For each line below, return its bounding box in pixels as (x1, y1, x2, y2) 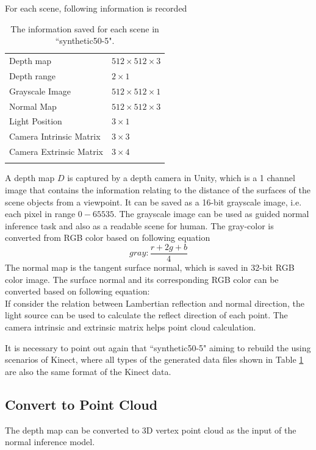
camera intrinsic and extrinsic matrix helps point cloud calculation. (5, 321, 256, 334)
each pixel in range (5, 207, 76, 220)
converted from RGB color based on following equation (5, 231, 210, 244)
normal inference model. (5, 435, 95, 448)
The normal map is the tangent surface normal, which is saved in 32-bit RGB (5, 261, 295, 274)
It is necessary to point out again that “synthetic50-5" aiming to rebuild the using (5, 341, 311, 354)
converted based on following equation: (5, 285, 150, 298)
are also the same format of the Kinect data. (5, 365, 171, 377)
